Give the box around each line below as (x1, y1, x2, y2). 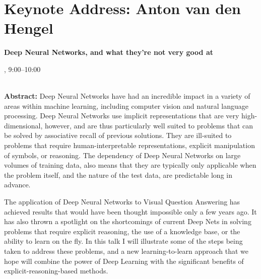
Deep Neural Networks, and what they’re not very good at (4, 47, 213, 57)
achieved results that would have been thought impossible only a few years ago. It (4, 206, 257, 217)
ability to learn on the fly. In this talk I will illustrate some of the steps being (4, 236, 243, 246)
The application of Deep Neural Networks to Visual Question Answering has (4, 196, 240, 207)
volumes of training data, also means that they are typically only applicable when (4, 160, 256, 170)
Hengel (4, 18, 53, 38)
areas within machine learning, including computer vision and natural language (4, 100, 248, 111)
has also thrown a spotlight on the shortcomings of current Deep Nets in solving (4, 216, 251, 227)
